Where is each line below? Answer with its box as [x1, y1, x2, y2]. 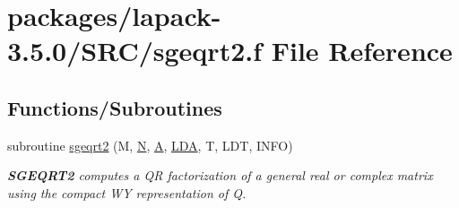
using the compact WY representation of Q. [7, 183, 247, 202]
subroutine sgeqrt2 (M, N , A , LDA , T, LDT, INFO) [7, 135, 293, 154]
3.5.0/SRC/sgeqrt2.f [7, 32, 263, 69]
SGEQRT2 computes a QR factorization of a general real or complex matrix [7, 166, 433, 185]
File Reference [271, 32, 453, 69]
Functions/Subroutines [7, 93, 222, 121]
